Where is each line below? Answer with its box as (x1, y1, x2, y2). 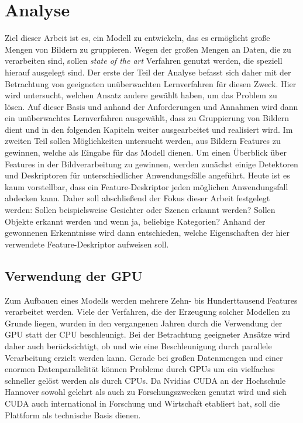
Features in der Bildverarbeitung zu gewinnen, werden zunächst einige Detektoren (5, 157, 298, 170)
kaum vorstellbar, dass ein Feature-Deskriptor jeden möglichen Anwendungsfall (5, 180, 288, 192)
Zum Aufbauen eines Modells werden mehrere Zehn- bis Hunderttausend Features (5, 294, 298, 306)
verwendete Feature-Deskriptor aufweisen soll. (5, 238, 169, 250)
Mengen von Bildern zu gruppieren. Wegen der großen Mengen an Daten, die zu (5, 43, 291, 55)
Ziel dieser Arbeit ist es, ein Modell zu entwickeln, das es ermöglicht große (5, 32, 270, 44)
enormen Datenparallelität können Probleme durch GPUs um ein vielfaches (5, 363, 275, 375)
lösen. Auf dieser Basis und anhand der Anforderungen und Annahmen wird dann (5, 100, 298, 112)
